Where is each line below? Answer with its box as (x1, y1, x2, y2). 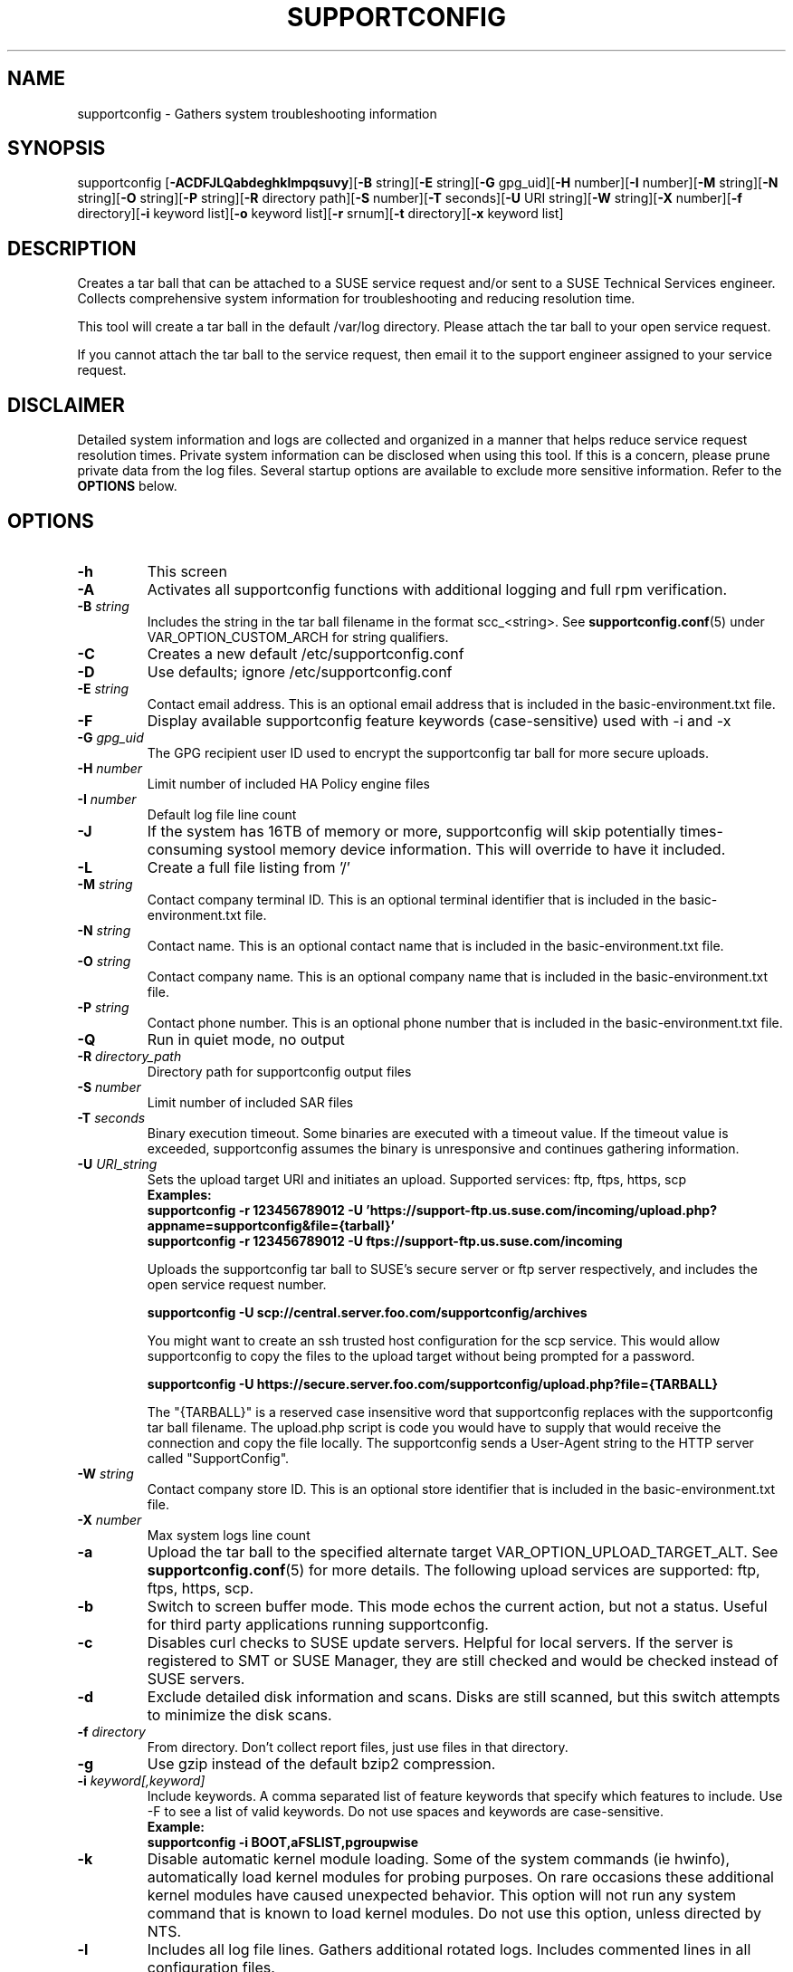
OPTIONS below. (77, 478, 177, 494)
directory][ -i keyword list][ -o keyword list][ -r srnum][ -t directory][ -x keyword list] (77, 206, 564, 222)
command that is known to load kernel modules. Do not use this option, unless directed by (147, 1903, 761, 1922)
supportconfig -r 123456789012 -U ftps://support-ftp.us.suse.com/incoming (147, 1232, 623, 1249)
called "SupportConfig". (147, 1450, 290, 1466)
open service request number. (147, 1276, 327, 1292)
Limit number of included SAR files (147, 1094, 354, 1110)
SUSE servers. (147, 1669, 245, 1688)
